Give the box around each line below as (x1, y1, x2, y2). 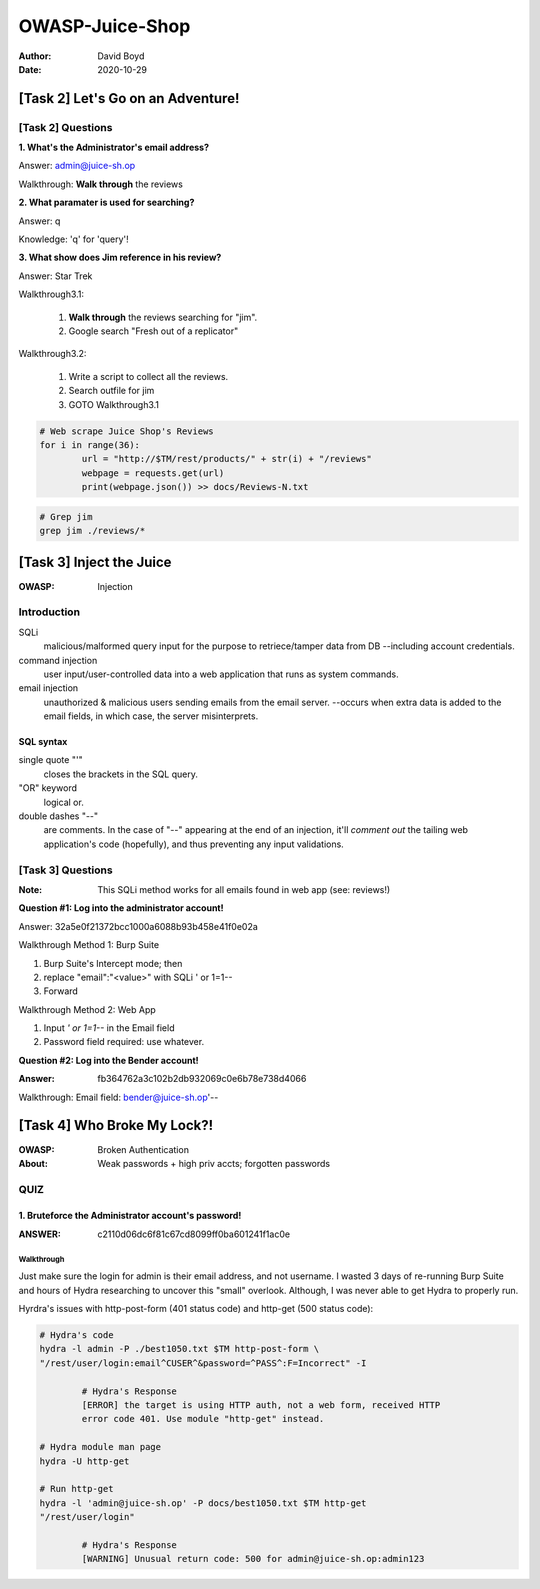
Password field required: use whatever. (43, 1036, 205, 1048)
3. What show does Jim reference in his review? (18, 251, 222, 264)
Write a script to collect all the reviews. (68, 370, 229, 382)
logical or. (43, 796, 84, 808)
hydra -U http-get (39, 1455, 130, 1467)
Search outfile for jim (68, 385, 155, 397)
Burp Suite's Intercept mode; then (43, 957, 183, 969)
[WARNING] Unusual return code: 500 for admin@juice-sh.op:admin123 (81, 1553, 425, 1565)
